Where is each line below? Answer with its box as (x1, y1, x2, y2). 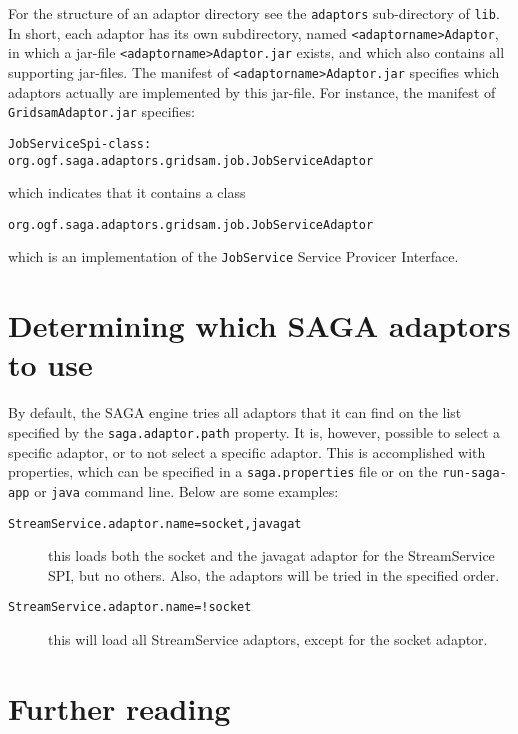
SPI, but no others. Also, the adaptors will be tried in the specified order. (48, 564, 500, 585)
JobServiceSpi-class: (8, 136, 152, 151)
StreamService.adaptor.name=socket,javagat (8, 516, 302, 531)
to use (8, 344, 93, 385)
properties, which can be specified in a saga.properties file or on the (8, 461, 438, 482)
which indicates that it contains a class (8, 182, 246, 203)
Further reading (8, 687, 231, 728)
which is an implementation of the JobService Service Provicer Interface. (8, 246, 459, 267)
